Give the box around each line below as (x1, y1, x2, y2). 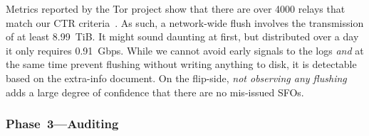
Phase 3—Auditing (6, 115, 119, 132)
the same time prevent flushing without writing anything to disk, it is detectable (6, 57, 357, 72)
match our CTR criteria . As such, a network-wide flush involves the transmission (6, 15, 364, 30)
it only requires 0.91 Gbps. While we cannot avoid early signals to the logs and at (6, 42, 364, 57)
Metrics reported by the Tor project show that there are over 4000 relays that (6, 1, 345, 16)
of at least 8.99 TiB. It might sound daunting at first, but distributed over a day (6, 29, 359, 44)
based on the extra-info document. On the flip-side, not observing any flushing (6, 70, 347, 85)
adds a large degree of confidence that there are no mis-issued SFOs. (6, 84, 304, 99)
